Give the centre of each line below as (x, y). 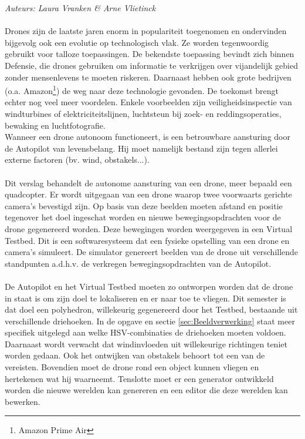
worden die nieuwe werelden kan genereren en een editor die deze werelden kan (146, 390)
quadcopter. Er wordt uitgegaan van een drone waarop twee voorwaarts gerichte (148, 194)
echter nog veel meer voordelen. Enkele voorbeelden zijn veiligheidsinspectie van (148, 102)
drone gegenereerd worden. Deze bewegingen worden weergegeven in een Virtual (149, 228)
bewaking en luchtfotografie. (55, 125)
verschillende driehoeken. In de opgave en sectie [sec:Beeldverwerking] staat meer (150, 321)
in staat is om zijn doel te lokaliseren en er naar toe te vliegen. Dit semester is (145, 298)
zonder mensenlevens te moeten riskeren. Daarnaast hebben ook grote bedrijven (148, 77)
